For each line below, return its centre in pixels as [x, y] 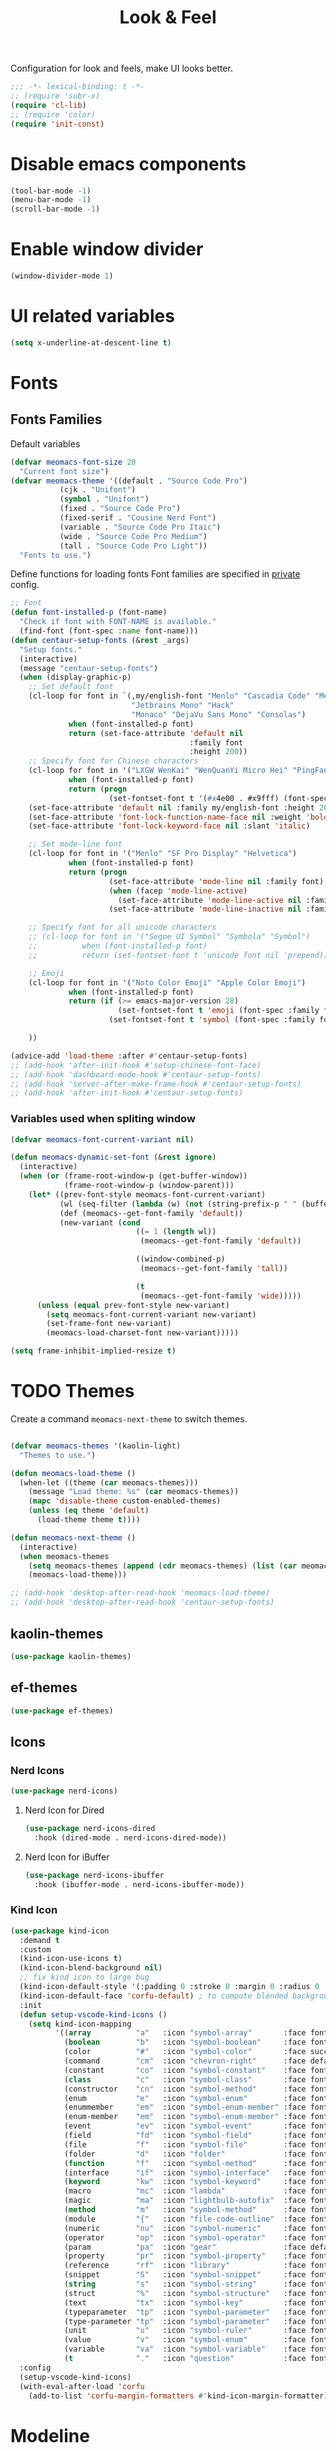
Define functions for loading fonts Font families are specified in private [155, 574]
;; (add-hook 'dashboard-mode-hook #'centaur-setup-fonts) [136, 1074]
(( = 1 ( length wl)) [176, 1232]
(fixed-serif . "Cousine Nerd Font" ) [138, 518]
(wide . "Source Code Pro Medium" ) [133, 536]
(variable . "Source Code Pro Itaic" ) [140, 527]
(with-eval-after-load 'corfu [82, 2386]
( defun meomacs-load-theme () [73, 1473]
